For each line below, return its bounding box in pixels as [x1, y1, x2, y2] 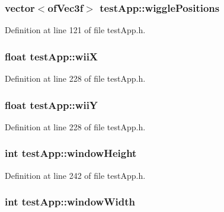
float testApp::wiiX [5, 49, 98, 63]
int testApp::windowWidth [5, 194, 136, 209]
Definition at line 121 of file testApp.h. [5, 24, 146, 36]
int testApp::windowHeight [5, 146, 137, 160]
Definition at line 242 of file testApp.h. [5, 169, 146, 181]
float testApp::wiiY [5, 97, 98, 112]
